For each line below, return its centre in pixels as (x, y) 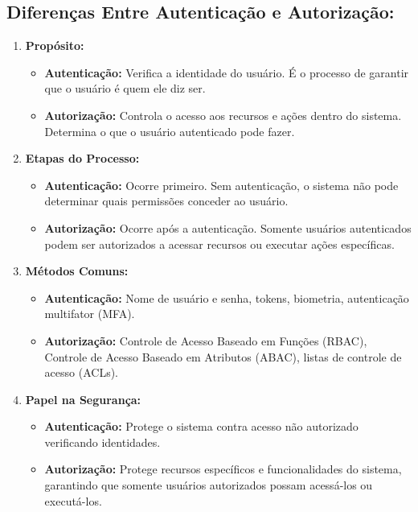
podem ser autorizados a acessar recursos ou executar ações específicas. (219, 244)
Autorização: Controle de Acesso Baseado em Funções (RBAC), (206, 340)
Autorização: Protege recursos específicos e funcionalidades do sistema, (223, 469)
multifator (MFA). (90, 314)
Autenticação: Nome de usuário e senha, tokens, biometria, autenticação (227, 297)
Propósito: (55, 45)
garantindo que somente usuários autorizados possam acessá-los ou (209, 485)
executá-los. (73, 500)
